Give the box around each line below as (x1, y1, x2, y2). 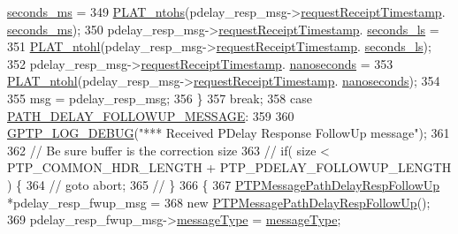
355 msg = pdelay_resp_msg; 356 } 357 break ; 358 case (7, 88, 312, 107)
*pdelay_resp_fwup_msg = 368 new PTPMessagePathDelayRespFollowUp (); (7, 192, 431, 211)
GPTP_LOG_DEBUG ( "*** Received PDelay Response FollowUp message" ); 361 (7, 124, 450, 142)
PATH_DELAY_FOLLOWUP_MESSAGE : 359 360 (7, 106, 294, 125)
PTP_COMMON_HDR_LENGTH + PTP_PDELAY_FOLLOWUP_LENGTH (7, 158, 452, 177)
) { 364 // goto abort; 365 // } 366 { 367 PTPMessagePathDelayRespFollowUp (7, 175, 440, 193)
